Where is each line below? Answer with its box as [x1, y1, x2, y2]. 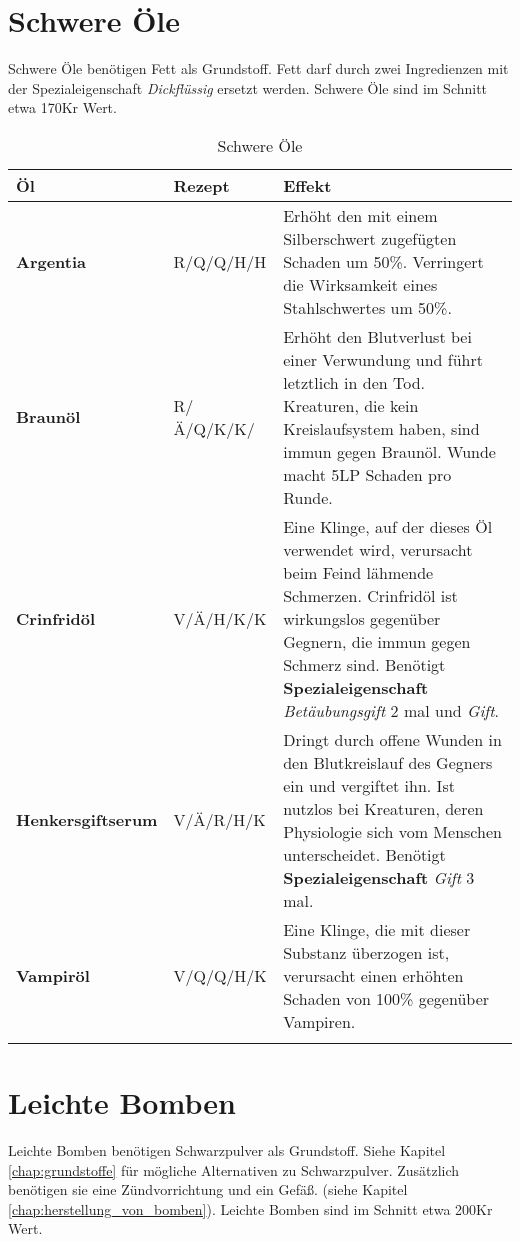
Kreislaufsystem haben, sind [283, 416, 480, 440]
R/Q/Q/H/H [173, 249, 267, 273]
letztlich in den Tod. [283, 370, 425, 394]
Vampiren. [283, 1009, 356, 1033]
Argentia [16, 249, 87, 273]
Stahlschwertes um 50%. [283, 295, 452, 319]
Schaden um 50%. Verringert [283, 249, 484, 273]
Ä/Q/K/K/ [173, 416, 255, 440]
